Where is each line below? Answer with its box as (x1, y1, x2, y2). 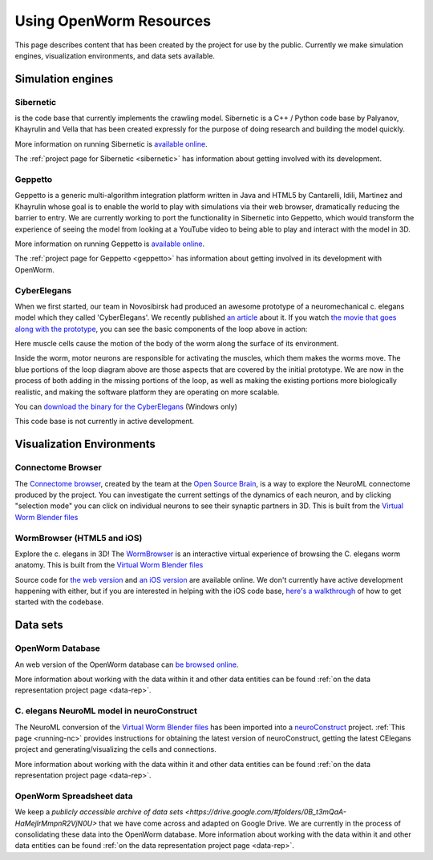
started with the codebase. (14, 597, 104, 607)
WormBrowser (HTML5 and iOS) (14, 532, 143, 543)
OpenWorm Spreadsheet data (14, 790, 133, 801)
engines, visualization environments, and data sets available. (14, 50, 216, 60)
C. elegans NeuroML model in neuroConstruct (14, 705, 198, 717)
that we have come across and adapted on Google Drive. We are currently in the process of (99, 818, 401, 828)
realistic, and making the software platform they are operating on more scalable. (14, 387, 280, 397)
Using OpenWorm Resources (14, 12, 212, 30)
